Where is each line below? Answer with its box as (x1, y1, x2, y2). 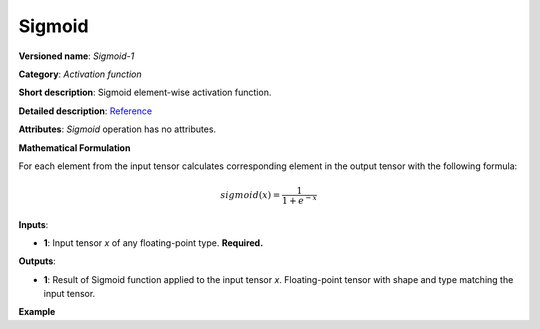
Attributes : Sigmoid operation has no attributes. (18, 123, 217, 135)
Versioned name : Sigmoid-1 (18, 50, 135, 62)
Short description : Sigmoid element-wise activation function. (18, 86, 272, 99)
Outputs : (18, 255, 57, 267)
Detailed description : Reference (18, 105, 153, 117)
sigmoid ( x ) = (220, 189, 281, 200)
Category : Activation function (18, 68, 142, 80)
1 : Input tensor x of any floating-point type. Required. (43, 236, 264, 249)
